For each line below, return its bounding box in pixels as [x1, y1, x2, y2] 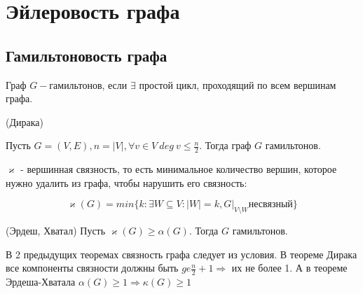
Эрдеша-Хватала [6, 274, 76, 289]
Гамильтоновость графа [6, 44, 167, 66]
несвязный [248, 199, 293, 210]
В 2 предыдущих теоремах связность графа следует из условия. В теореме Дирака [6, 246, 357, 261]
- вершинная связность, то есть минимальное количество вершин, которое [20, 162, 337, 176]
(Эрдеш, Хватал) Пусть [6, 223, 106, 238]
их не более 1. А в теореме [231, 260, 348, 275]
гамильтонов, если [49, 77, 128, 92]
